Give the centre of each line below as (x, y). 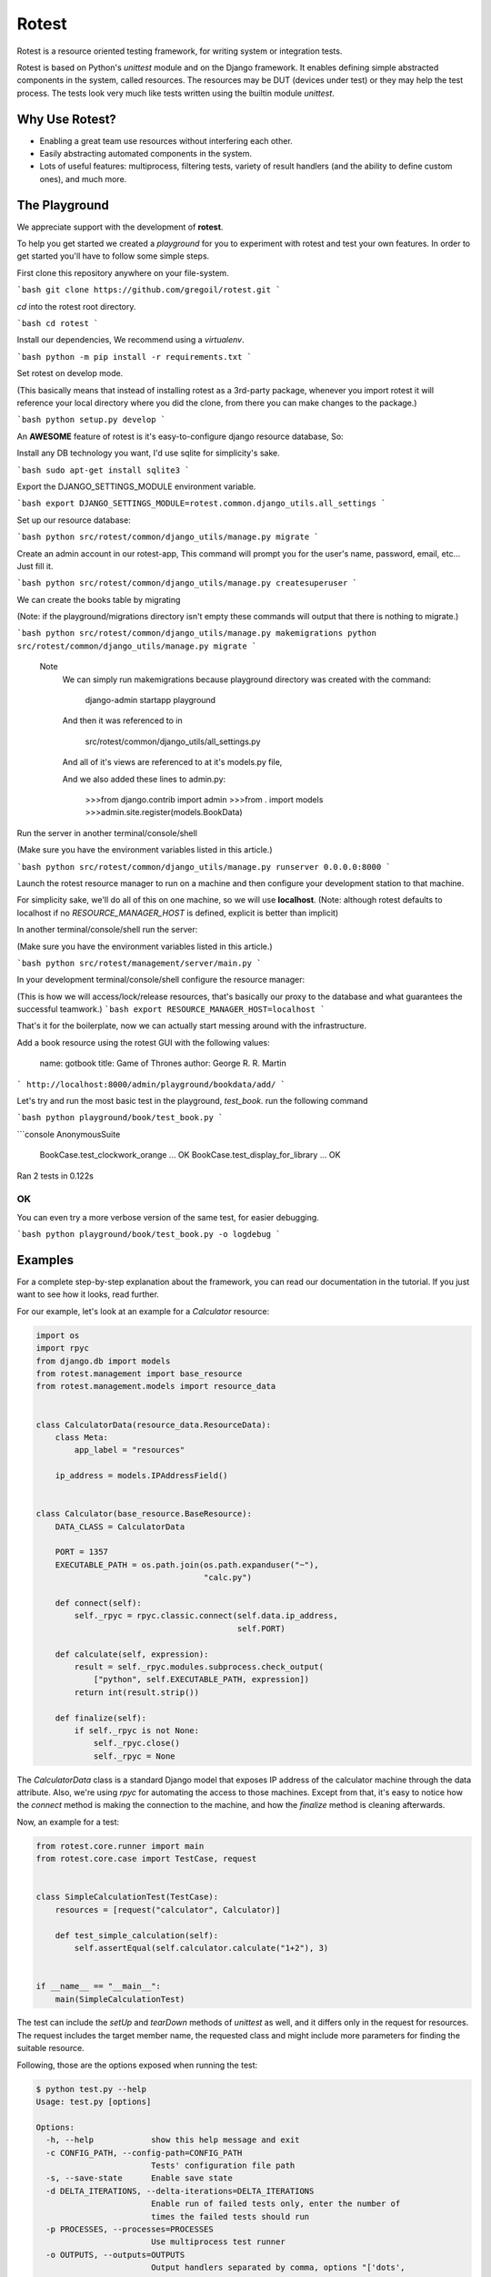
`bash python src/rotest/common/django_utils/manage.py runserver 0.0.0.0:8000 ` (204, 867)
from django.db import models (103, 1361)
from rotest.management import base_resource (139, 1373)
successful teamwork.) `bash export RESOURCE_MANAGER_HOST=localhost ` (171, 1009)
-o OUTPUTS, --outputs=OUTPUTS (115, 2255)
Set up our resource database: (74, 520)
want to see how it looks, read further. (88, 1294)
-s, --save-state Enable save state (140, 2178)
